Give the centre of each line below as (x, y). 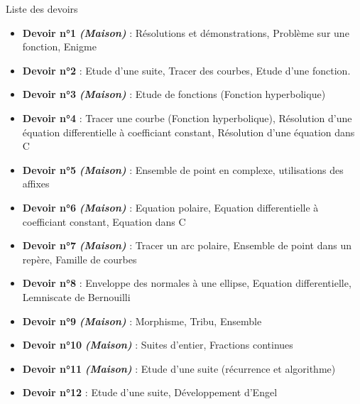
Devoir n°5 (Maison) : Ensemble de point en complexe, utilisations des (183, 169)
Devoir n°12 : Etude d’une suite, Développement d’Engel (150, 392)
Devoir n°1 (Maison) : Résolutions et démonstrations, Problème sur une (186, 32)
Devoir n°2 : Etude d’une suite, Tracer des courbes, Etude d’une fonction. (186, 70)
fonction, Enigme (59, 47)
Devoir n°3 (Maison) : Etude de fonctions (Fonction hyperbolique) (174, 94)
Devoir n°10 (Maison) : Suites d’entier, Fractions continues (158, 345)
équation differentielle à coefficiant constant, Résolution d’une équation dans (189, 132)
